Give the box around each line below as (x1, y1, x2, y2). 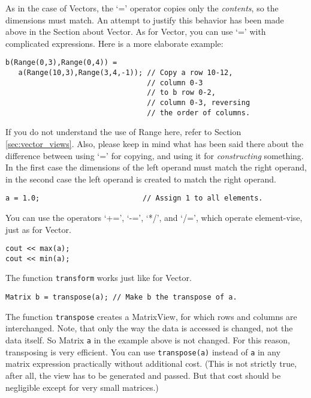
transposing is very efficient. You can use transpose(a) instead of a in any (5, 345, 281, 358)
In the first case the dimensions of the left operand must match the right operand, (5, 161, 307, 173)
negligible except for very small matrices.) (5, 381, 159, 393)
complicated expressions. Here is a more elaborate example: (5, 37, 224, 49)
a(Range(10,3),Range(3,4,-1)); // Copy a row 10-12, (18, 68, 233, 77)
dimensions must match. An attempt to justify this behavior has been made (5, 13, 284, 26)
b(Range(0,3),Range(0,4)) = (5, 58, 117, 67)
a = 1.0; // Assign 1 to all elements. (5, 194, 263, 203)
